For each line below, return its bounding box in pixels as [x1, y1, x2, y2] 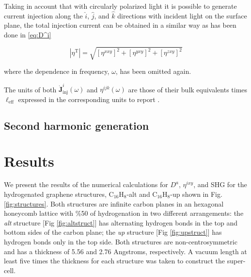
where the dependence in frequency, [4, 66, 110, 76]
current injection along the [4, 10, 83, 20]
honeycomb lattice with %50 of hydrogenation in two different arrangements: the [4, 208, 244, 218]
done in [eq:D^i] [4, 30, 51, 39]
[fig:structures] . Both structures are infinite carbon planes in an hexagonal [4, 198, 224, 208]
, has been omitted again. [115, 66, 191, 76]
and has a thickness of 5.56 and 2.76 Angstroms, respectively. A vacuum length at [4, 246, 247, 256]
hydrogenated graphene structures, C [4, 189, 114, 199]
